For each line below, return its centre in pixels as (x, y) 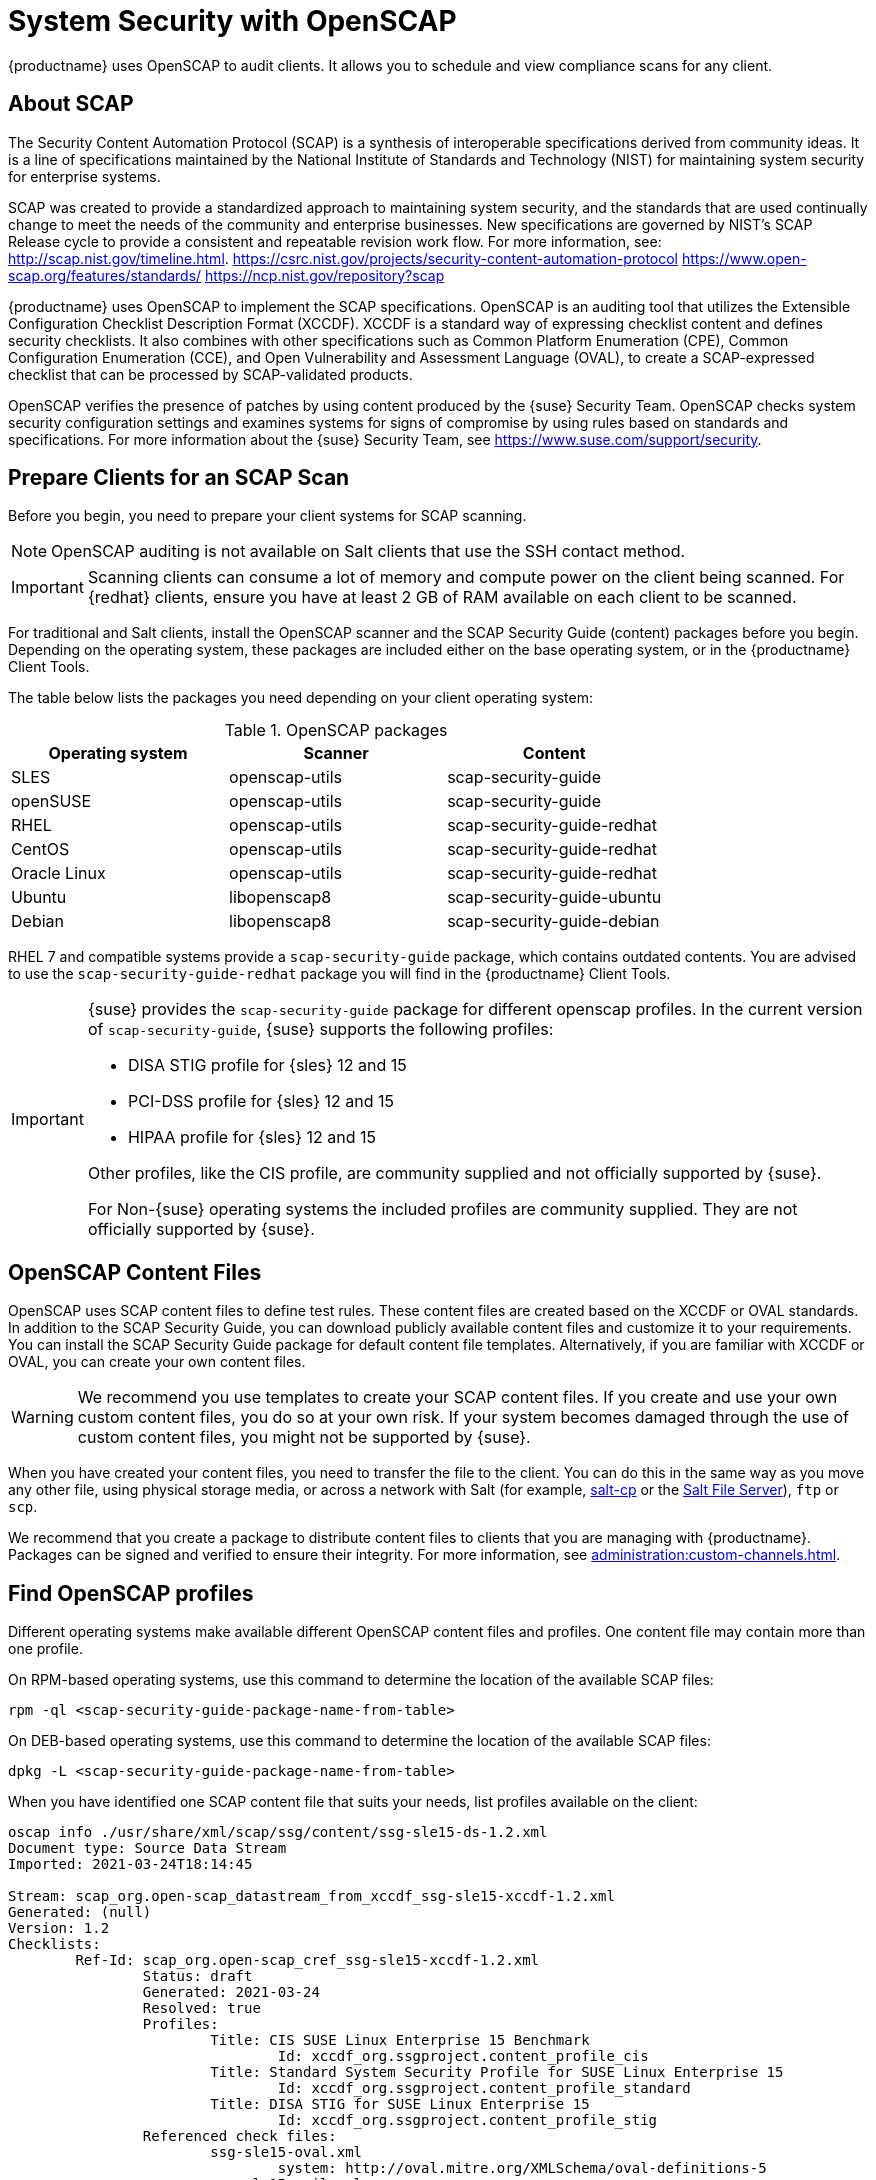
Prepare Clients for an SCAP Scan (179, 478)
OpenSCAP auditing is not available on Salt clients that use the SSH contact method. (368, 551)
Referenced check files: (239, 2136)
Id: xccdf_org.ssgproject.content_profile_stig (467, 2120)
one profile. (45, 1649)
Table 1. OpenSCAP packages (336, 730)
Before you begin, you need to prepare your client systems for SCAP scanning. (267, 516)
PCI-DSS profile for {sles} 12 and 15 (261, 1101)
